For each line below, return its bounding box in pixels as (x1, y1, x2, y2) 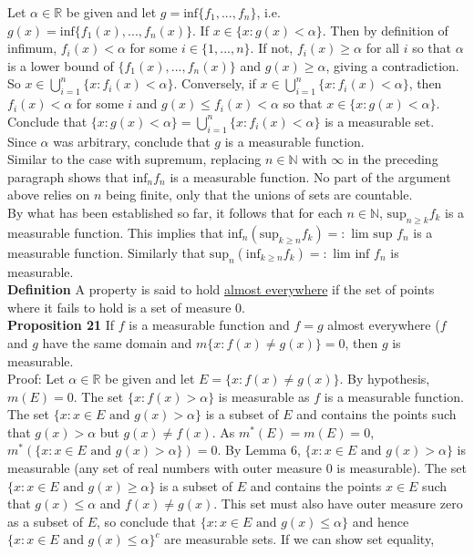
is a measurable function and (129, 315, 290, 334)
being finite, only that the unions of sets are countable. (106, 185, 413, 204)
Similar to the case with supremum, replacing (7, 149, 262, 169)
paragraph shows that (7, 167, 129, 186)
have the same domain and (42, 333, 192, 352)
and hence (352, 511, 409, 530)
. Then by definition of (322, 20, 448, 39)
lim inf (333, 247, 370, 261)
